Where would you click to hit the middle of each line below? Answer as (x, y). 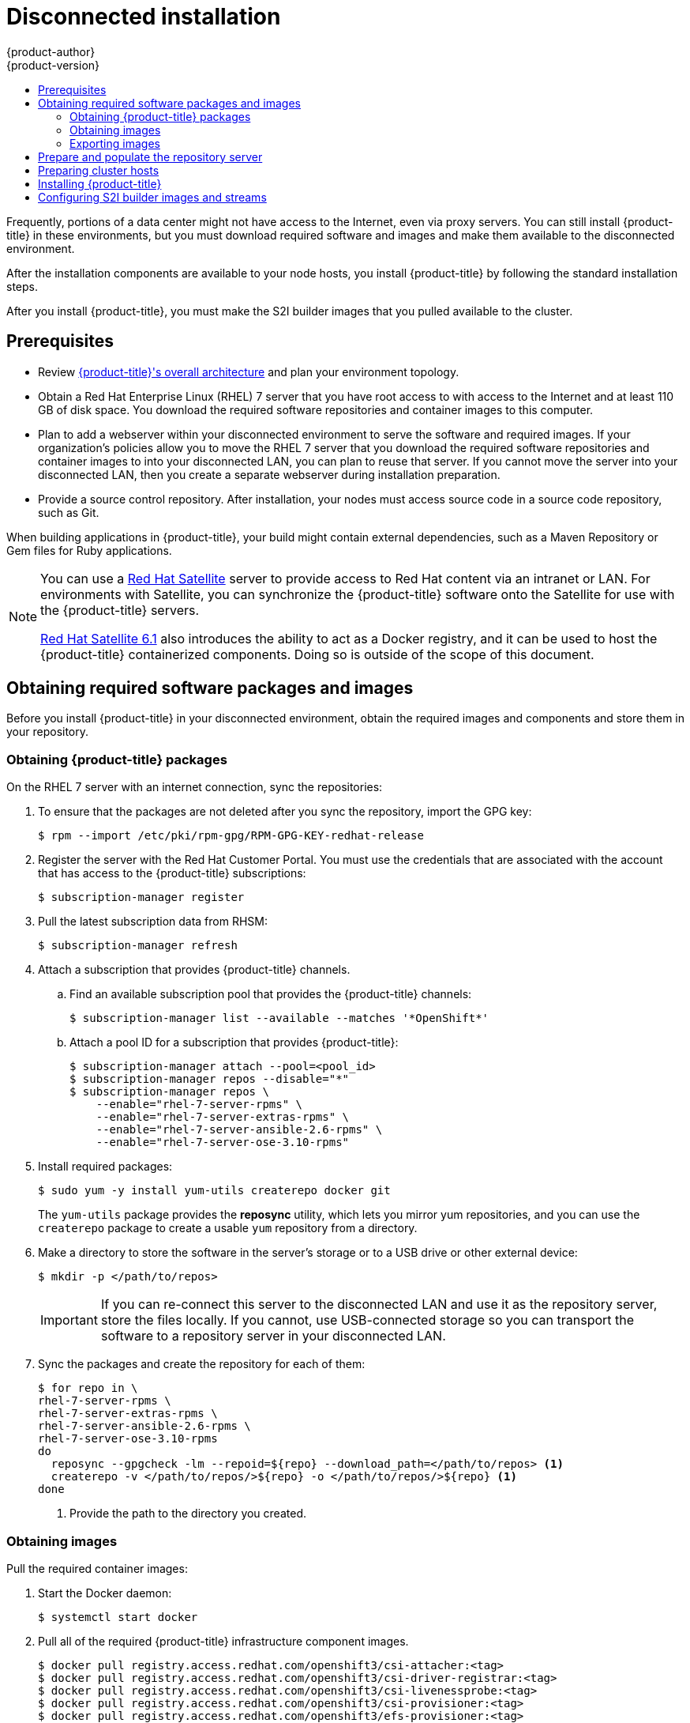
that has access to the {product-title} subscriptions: (172, 873)
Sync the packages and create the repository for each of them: (202, 1364)
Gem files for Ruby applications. (89, 550)
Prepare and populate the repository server (150, 156)
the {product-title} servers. (120, 610)
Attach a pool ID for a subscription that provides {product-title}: (234, 1042)
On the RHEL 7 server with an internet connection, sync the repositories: (195, 787)
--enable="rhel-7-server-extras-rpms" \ (223, 1117)
